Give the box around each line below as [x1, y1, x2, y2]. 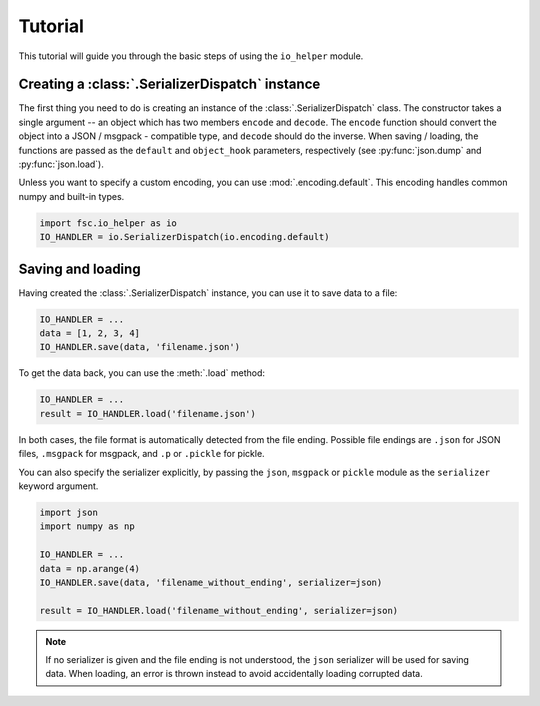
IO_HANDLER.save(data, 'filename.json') [39, 341, 240, 353]
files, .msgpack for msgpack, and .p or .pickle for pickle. [18, 448, 265, 460]
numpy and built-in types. [18, 190, 125, 202]
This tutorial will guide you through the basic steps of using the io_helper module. [18, 50, 364, 62]
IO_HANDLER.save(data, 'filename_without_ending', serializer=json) [39, 576, 383, 588]
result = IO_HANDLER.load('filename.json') [39, 408, 257, 419]
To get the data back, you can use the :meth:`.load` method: [18, 367, 265, 379]
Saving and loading [18, 260, 141, 277]
